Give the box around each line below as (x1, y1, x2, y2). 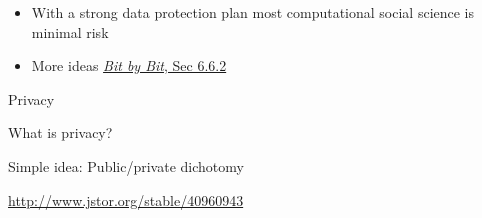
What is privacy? (8, 122, 113, 143)
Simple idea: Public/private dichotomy (8, 155, 244, 176)
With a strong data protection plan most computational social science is (31, 2, 475, 22)
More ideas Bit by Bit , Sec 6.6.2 (31, 55, 227, 76)
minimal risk (31, 21, 109, 42)
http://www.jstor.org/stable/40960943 (8, 189, 244, 210)
